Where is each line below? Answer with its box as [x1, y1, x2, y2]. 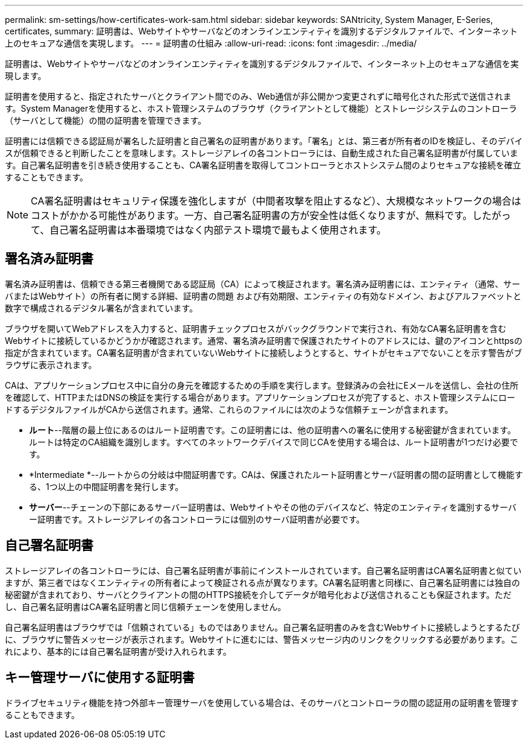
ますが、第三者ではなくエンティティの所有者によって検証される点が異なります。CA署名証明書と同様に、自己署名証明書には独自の [5, 577, 520, 588]
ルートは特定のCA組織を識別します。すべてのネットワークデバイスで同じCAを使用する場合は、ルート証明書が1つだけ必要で [29, 436, 518, 447]
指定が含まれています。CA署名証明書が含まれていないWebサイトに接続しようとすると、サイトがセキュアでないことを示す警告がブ [5, 347, 522, 358]
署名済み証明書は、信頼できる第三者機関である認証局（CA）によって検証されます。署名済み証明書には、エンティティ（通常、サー [5, 278, 520, 289]
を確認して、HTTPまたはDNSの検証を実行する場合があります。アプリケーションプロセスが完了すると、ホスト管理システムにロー [5, 392, 515, 402]
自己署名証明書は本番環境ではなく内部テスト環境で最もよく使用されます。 [49, 224, 386, 236]
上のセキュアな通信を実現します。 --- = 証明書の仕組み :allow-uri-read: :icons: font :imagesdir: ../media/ [5, 38, 417, 48]
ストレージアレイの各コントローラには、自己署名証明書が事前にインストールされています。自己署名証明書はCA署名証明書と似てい [5, 565, 522, 576]
